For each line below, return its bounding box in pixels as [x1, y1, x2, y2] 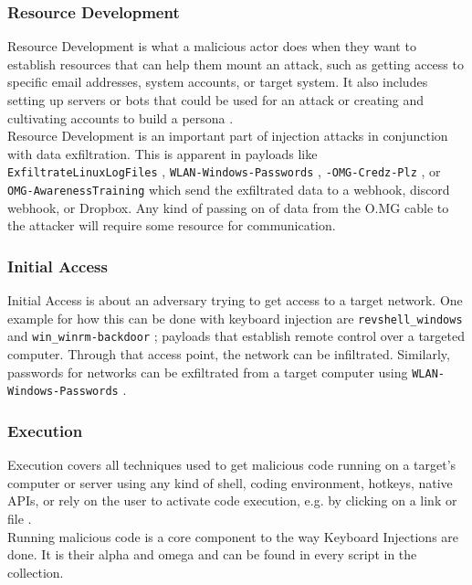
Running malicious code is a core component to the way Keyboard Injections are [7, 526, 459, 546]
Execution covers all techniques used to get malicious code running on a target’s [7, 455, 456, 474]
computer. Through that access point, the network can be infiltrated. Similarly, [7, 345, 450, 363]
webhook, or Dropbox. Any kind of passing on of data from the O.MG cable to [7, 197, 449, 217]
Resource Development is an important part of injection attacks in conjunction [7, 126, 448, 145]
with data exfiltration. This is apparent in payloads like [7, 144, 318, 163]
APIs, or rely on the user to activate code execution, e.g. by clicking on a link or [7, 491, 457, 510]
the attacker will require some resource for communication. [7, 216, 336, 235]
